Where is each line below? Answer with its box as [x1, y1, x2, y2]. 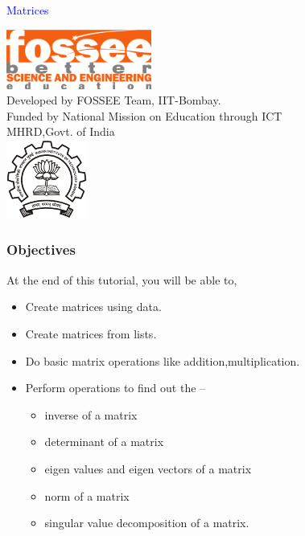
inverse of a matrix [44, 406, 138, 423]
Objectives [6, 239, 76, 260]
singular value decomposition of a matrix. [44, 514, 249, 531]
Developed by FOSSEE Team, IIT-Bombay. [6, 92, 221, 108]
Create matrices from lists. [25, 325, 157, 342]
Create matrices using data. [25, 298, 162, 315]
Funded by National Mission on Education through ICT [6, 107, 282, 124]
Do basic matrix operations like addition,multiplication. [25, 352, 300, 369]
